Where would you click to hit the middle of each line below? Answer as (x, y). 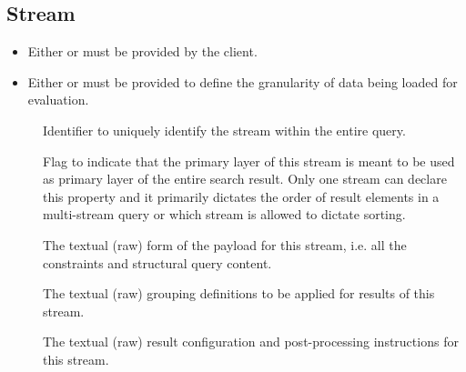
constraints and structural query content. (157, 262)
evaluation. (58, 100)
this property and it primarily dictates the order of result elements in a (241, 196)
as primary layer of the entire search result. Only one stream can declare (245, 179)
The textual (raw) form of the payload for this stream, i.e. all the (225, 244)
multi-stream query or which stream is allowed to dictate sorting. (224, 214)
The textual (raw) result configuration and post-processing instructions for (251, 342)
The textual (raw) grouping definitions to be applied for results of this (239, 293)
